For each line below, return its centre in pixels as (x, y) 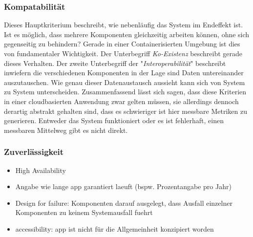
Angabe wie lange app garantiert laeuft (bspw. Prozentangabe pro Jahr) (123, 186)
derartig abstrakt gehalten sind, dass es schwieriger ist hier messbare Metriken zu (126, 111)
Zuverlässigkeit (34, 152)
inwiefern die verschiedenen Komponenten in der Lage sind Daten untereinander (124, 73)
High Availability (41, 170)
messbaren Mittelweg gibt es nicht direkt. (66, 130)
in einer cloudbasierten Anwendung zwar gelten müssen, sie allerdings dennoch (121, 101)
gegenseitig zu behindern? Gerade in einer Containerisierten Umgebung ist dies (122, 44)
